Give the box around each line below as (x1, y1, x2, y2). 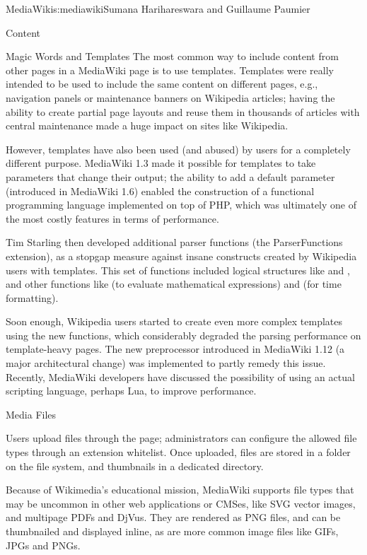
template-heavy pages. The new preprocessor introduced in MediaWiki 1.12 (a (6, 341, 345, 356)
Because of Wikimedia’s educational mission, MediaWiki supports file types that (6, 482, 354, 497)
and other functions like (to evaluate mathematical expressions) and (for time (6, 276, 342, 291)
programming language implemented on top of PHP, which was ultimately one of (6, 197, 357, 212)
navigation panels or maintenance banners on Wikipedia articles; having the (6, 90, 335, 105)
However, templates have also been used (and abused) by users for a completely (6, 141, 351, 156)
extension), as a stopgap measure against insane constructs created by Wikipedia (6, 248, 357, 263)
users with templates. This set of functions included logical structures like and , (6, 262, 350, 277)
